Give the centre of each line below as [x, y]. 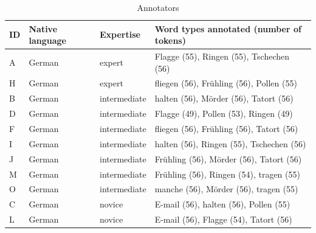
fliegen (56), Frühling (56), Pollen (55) [226, 83]
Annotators [158, 7]
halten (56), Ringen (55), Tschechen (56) [230, 143]
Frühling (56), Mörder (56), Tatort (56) [228, 158]
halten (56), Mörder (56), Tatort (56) [224, 98]
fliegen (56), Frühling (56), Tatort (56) [226, 128]
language [47, 40]
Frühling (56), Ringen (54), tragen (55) [227, 174]
